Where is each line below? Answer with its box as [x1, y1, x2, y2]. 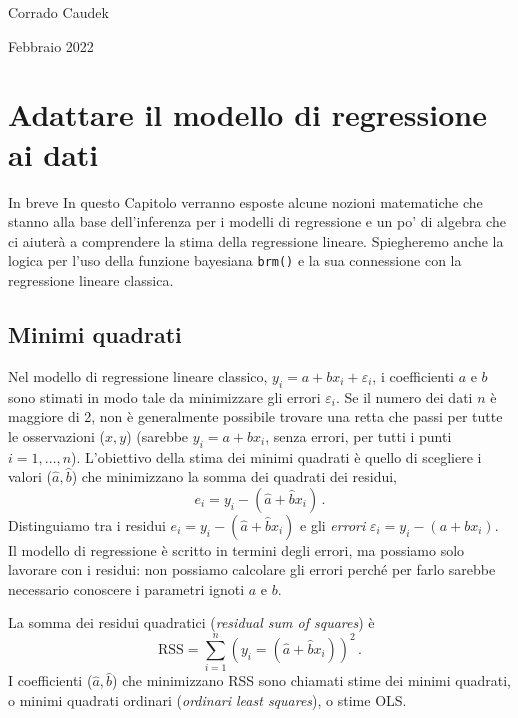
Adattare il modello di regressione [8, 94, 487, 135]
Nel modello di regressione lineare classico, [8, 365, 268, 386]
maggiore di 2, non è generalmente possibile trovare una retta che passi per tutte [8, 406, 503, 427]
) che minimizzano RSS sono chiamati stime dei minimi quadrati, [112, 670, 512, 691]
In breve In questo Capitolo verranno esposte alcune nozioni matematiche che [8, 191, 483, 212]
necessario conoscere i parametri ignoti [8, 578, 245, 599]
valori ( [8, 466, 52, 487]
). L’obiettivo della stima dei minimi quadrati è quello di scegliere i [71, 446, 482, 467]
